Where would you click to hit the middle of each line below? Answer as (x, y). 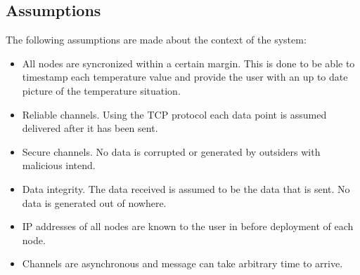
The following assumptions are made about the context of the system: (156, 40)
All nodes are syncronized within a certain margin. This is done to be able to (188, 63)
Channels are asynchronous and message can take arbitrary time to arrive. (182, 263)
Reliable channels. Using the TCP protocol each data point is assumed (174, 114)
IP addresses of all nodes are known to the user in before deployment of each (188, 226)
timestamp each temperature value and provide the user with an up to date (185, 77)
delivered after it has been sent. (90, 128)
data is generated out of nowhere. (94, 202)
